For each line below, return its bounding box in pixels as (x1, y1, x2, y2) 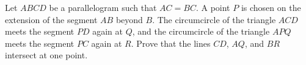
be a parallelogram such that (49, 1, 157, 13)
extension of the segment (5, 13, 98, 26)
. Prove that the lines (131, 36, 211, 49)
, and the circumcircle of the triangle (132, 25, 270, 38)
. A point (195, 1, 230, 13)
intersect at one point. (5, 49, 88, 61)
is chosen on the (241, 1, 301, 13)
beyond (115, 13, 143, 26)
